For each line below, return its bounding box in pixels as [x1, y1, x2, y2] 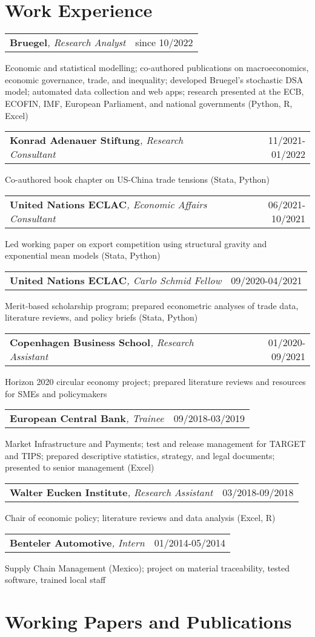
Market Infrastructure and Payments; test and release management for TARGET [5, 437, 306, 450]
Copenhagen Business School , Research [10, 335, 194, 350]
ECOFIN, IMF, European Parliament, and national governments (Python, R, [5, 97, 293, 109]
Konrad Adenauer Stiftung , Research [10, 133, 184, 148]
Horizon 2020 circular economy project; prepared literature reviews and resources [5, 375, 306, 388]
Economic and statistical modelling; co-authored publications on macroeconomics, [5, 61, 309, 74]
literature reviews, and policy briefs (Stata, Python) [5, 311, 198, 324]
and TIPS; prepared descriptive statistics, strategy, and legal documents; [5, 449, 275, 462]
